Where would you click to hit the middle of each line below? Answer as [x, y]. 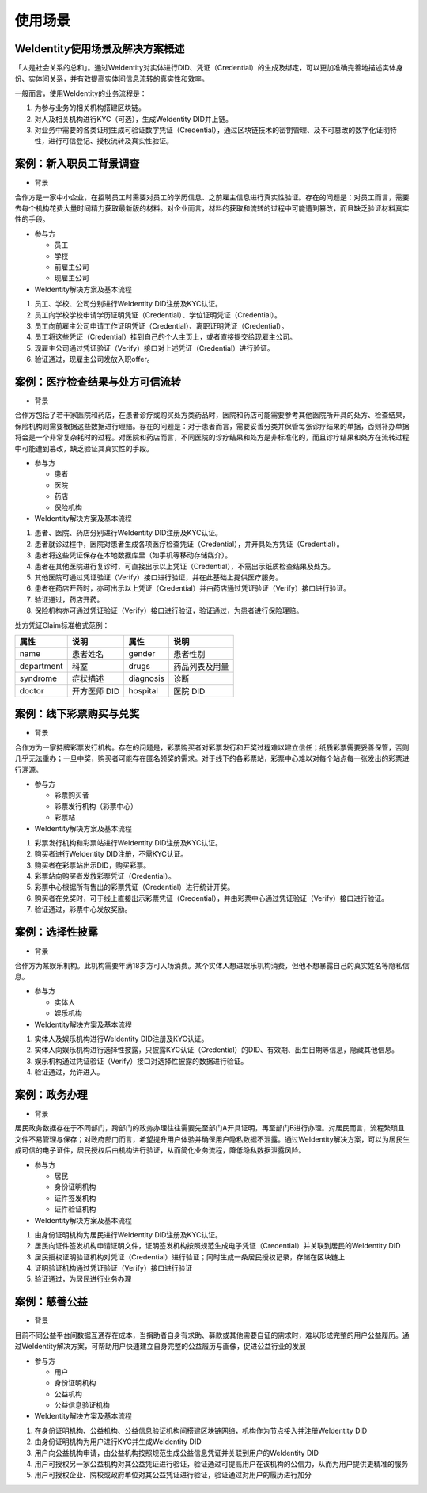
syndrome [38, 678]
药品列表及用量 [201, 667]
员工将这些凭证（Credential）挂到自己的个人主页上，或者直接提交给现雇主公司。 [165, 337]
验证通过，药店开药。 [69, 599]
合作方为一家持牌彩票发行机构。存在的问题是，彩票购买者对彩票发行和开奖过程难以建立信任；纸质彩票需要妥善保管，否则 [212, 747]
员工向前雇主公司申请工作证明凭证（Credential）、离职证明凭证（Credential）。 [161, 326]
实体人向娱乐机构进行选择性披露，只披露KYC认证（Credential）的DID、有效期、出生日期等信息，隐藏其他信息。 [217, 1050]
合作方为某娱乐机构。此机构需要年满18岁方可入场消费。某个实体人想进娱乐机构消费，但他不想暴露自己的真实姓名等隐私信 [212, 965]
